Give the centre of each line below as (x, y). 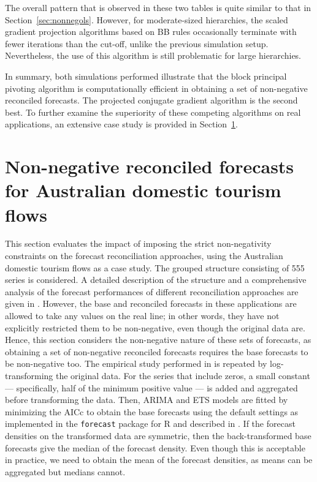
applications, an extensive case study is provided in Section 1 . (122, 124)
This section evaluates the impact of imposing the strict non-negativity (138, 243)
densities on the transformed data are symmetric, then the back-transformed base (158, 435)
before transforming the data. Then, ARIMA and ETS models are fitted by (147, 400)
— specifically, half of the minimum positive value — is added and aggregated (151, 387)
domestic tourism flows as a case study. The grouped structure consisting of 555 (155, 267)
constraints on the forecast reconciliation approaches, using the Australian (144, 256)
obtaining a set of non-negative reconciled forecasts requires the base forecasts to (157, 351)
